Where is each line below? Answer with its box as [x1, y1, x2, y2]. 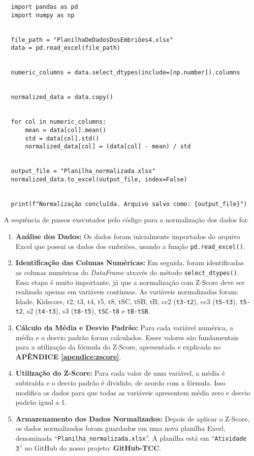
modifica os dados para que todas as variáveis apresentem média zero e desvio [15, 387, 251, 397]
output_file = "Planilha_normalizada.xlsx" [11, 168, 156, 175]
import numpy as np [11, 11, 75, 19]
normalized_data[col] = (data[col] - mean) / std [25, 143, 191, 150]
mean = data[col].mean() [25, 126, 106, 134]
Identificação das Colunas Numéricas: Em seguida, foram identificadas [15, 257, 244, 268]
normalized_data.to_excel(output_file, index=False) [11, 175, 188, 183]
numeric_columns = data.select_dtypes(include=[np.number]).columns [11, 69, 240, 76]
